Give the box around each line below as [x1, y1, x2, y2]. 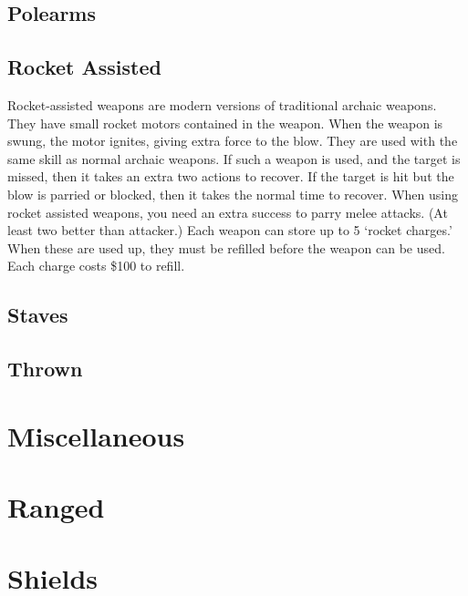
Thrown [7, 355, 83, 383]
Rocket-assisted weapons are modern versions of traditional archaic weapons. [7, 95, 437, 114]
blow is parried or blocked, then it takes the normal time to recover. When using [7, 184, 458, 203]
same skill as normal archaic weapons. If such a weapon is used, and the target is [7, 149, 461, 168]
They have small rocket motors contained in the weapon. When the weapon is [7, 113, 443, 132]
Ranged [7, 488, 105, 526]
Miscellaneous [7, 416, 185, 454]
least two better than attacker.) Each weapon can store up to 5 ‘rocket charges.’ [7, 221, 452, 240]
